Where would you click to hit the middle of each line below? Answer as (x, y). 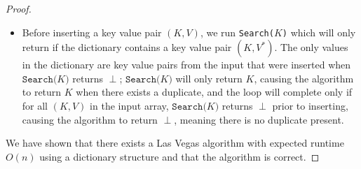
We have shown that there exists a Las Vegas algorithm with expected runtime (175, 143)
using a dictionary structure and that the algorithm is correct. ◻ (179, 156)
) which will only (319, 32)
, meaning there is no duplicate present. (259, 119)
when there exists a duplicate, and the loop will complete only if (214, 92)
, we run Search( (237, 32)
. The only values (311, 47)
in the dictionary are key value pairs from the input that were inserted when (186, 65)
